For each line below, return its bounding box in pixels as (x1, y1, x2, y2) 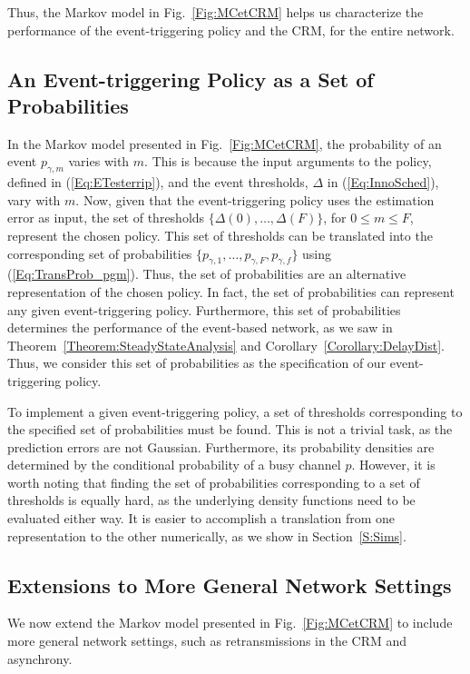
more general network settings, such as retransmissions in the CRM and (7, 631, 407, 650)
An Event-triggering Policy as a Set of (7, 64, 374, 93)
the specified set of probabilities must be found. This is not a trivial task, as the (7, 420, 453, 439)
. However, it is (351, 455, 436, 474)
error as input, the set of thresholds (7, 208, 205, 227)
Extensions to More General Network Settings (7, 570, 452, 599)
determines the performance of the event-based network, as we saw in (7, 318, 393, 337)
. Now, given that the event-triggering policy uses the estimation (75, 190, 435, 209)
